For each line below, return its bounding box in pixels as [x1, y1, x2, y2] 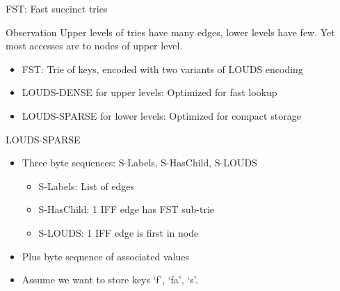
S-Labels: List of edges [38, 178, 135, 193]
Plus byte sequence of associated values [22, 249, 189, 263]
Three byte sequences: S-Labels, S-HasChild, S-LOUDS [22, 155, 257, 170]
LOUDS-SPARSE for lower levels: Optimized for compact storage [22, 108, 301, 123]
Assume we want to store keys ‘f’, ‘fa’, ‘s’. [22, 272, 198, 287]
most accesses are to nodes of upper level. [6, 38, 183, 53]
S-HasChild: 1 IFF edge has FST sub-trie [38, 202, 215, 217]
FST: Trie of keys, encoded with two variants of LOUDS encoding [22, 61, 303, 76]
